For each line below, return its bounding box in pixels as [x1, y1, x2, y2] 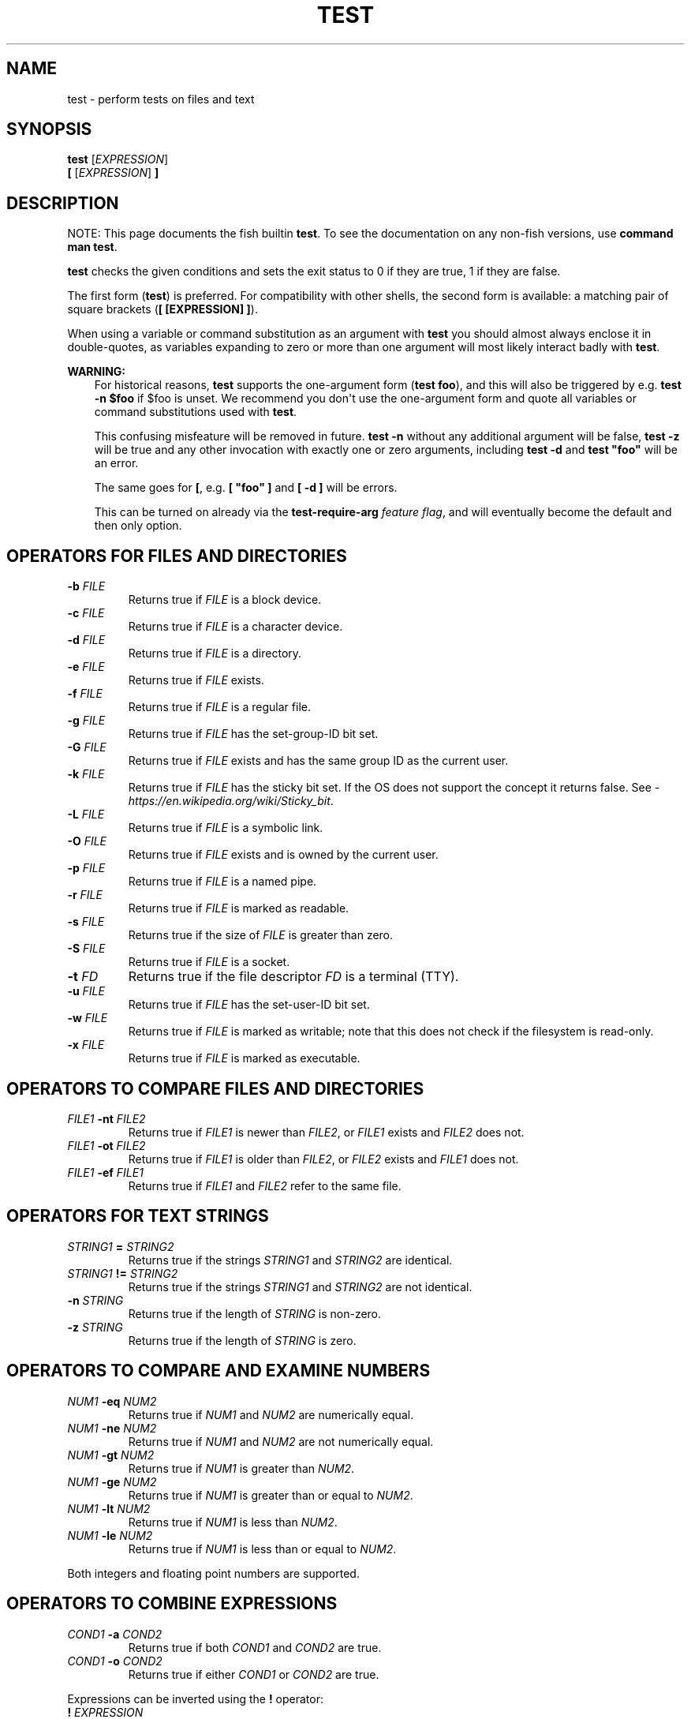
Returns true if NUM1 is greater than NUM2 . [128, 1461, 355, 1475]
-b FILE [67, 579, 106, 594]
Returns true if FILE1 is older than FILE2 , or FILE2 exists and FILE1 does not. [128, 1152, 519, 1166]
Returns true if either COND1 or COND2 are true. [128, 1667, 379, 1681]
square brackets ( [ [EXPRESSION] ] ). [67, 302, 258, 316]
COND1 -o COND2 [67, 1653, 162, 1668]
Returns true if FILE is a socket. [128, 955, 290, 969]
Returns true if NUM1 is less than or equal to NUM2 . [128, 1541, 397, 1556]
